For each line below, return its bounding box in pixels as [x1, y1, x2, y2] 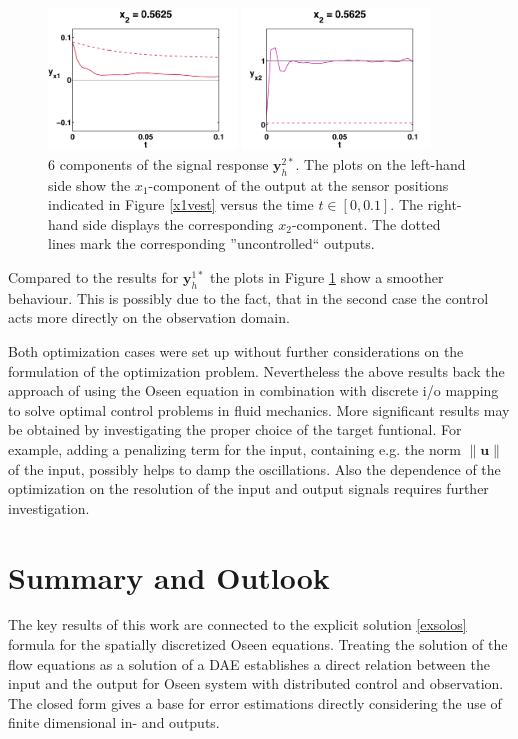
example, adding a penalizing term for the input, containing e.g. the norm [8, 438, 461, 459]
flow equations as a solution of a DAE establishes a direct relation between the [8, 653, 490, 674]
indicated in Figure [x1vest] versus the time [48, 194, 314, 215]
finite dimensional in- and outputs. [8, 712, 220, 733]
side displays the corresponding [83, 213, 274, 234]
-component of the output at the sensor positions [148, 174, 449, 195]
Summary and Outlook [8, 556, 330, 597]
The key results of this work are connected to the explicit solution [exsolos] [8, 614, 467, 635]
